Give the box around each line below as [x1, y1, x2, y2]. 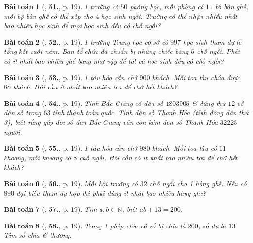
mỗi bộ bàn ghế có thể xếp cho [4, 11, 93, 21]
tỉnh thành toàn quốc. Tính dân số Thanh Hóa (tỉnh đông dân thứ [52, 107, 249, 118]
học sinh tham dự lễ [183, 36, 242, 47]
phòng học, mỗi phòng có [130, 1, 204, 11]
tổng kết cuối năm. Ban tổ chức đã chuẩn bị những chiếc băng [4, 46, 189, 56]
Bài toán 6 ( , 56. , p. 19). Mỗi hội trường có [4, 178, 138, 188]
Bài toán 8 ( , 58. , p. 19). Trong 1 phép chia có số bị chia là [4, 220, 186, 230]
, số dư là [198, 220, 226, 230]
